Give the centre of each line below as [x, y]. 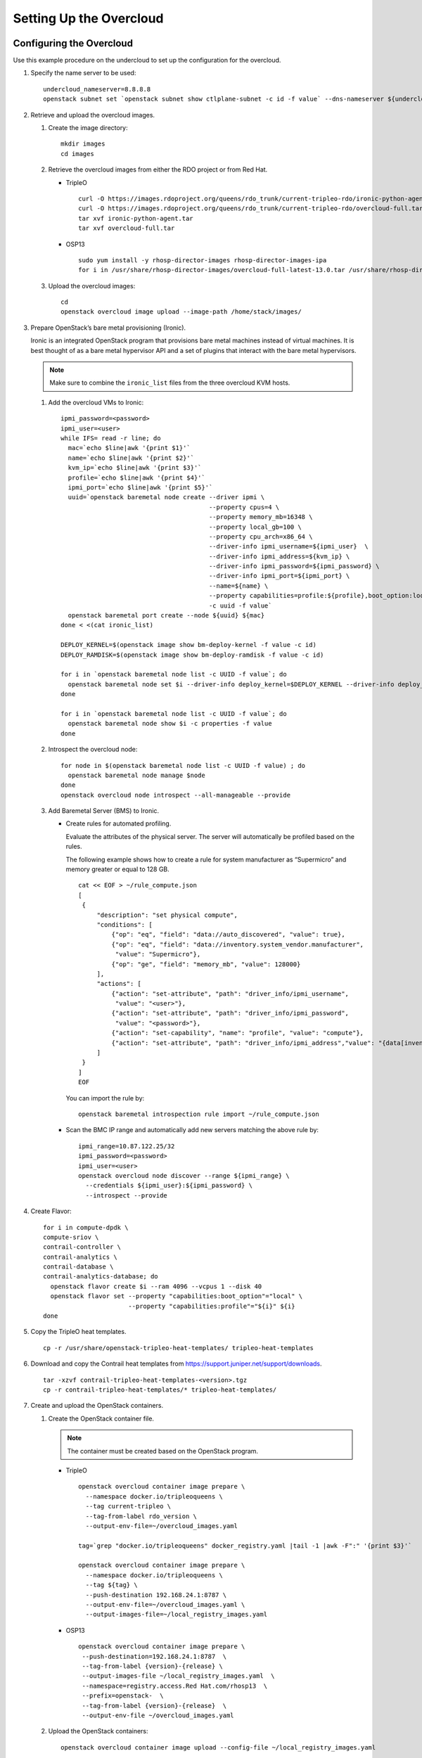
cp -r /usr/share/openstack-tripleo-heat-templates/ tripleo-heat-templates [179, 1348]
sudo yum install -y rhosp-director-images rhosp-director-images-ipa [203, 260]
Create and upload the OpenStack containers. [97, 1406]
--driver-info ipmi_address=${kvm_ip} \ [279, 556]
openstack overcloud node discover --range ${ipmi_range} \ [184, 1175]
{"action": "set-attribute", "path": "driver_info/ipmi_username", [230, 994]
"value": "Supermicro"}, [158, 954]
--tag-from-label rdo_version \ [141, 1516]
